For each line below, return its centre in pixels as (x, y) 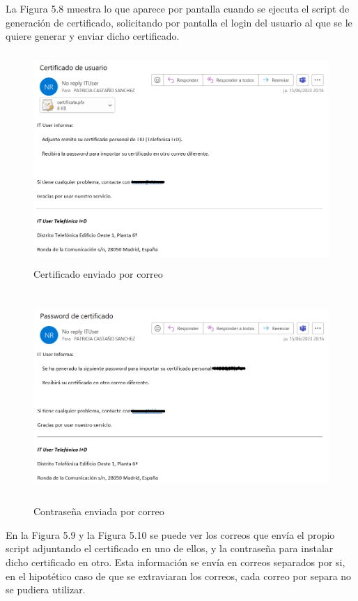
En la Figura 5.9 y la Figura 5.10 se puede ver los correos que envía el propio (170, 534)
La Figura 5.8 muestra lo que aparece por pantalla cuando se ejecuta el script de (178, 8)
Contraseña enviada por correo (99, 511)
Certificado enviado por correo (98, 273)
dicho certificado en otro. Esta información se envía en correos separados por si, (176, 562)
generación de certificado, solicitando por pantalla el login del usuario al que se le (179, 22)
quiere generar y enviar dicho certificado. (93, 36)
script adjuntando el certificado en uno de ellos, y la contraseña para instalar (170, 548)
